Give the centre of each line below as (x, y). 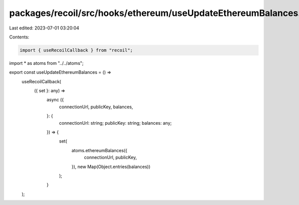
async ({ (55, 100)
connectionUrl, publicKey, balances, (96, 107)
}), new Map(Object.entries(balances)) (111, 167)
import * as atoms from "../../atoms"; (47, 63)
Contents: (19, 37)
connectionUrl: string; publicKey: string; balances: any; (115, 123)
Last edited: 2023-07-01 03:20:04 (44, 28)
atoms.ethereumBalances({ (99, 150)
